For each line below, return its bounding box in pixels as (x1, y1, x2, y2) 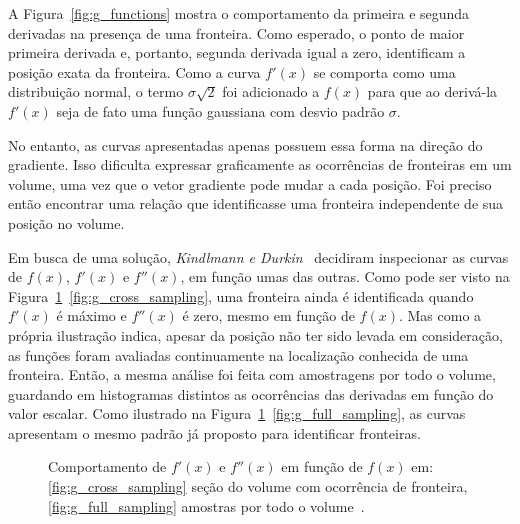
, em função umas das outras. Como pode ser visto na (180, 266, 510, 287)
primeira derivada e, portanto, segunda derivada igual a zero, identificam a (8, 42, 466, 63)
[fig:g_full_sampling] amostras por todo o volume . (48, 495, 365, 516)
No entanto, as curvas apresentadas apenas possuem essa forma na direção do (8, 134, 483, 155)
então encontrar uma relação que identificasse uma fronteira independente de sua (8, 193, 504, 214)
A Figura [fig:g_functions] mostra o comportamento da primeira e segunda (8, 3, 470, 23)
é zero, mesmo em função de (182, 305, 355, 326)
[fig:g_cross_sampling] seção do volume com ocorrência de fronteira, (48, 476, 468, 497)
